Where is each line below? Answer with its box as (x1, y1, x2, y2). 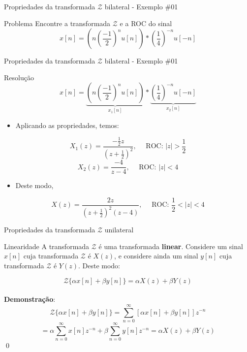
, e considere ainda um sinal (114, 251, 198, 261)
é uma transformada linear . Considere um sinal (98, 241, 243, 251)
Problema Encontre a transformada (4, 18, 111, 28)
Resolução (4, 72, 34, 82)
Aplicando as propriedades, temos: (15, 120, 119, 130)
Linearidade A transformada (4, 241, 90, 251)
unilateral (104, 224, 134, 235)
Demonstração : (4, 294, 56, 304)
